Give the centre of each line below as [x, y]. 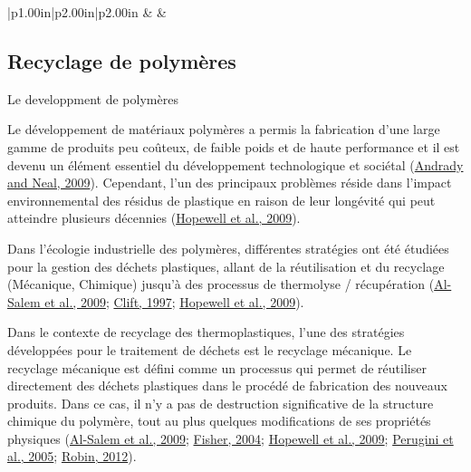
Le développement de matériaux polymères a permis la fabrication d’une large [224, 129]
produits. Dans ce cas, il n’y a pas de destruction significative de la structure [221, 403]
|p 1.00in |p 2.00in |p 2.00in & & [87, 12]
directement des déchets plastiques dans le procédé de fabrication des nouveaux [227, 385]
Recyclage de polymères [122, 60]
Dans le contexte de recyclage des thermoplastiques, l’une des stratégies [206, 332]
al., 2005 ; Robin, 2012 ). [72, 456]
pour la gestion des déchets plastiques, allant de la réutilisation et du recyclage [226, 266]
